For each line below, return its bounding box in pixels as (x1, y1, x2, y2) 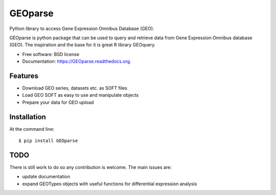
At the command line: (9, 126, 55, 132)
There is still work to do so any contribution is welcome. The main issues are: (9, 164, 172, 170)
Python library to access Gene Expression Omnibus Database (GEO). (9, 25, 154, 32)
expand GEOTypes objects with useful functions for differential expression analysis (22, 181, 197, 187)
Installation (9, 113, 46, 121)
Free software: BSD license (22, 51, 79, 57)
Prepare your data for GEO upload (22, 99, 94, 105)
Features (9, 71, 38, 80)
